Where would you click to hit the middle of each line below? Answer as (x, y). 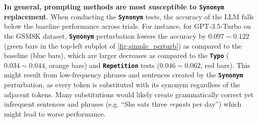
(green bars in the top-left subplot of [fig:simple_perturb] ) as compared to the (123, 45)
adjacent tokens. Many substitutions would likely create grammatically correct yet (129, 94)
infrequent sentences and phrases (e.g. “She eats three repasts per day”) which (123, 104)
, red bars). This (225, 65)
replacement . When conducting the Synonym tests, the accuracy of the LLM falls (129, 16)
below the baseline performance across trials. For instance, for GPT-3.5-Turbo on (128, 26)
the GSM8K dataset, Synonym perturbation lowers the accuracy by (105, 35)
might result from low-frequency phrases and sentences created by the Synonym (124, 75)
